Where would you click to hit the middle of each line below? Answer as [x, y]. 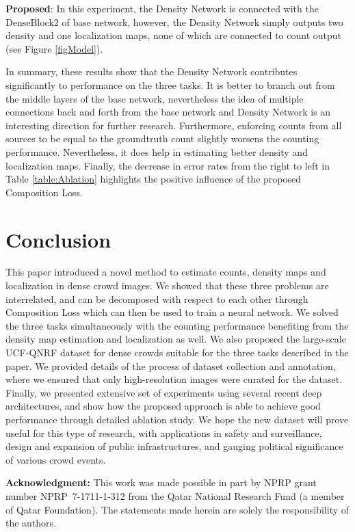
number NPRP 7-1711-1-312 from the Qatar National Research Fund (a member [175, 495]
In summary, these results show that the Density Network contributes [152, 71]
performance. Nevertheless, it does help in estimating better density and [157, 151]
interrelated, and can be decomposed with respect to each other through [157, 298]
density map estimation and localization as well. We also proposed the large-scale [176, 339]
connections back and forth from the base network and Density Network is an [168, 112]
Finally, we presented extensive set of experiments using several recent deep [164, 392]
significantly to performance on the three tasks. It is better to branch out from [170, 84]
